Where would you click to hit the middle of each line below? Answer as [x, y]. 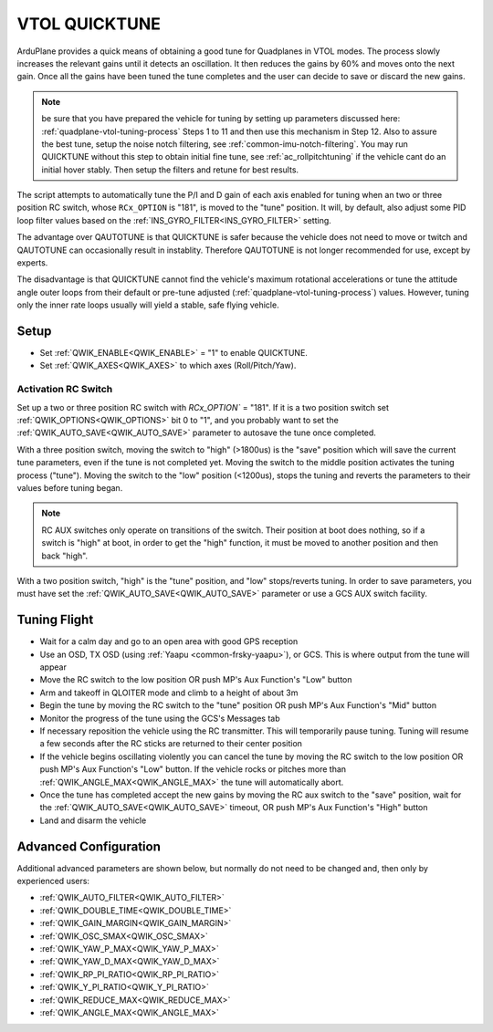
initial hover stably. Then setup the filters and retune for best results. [170, 170]
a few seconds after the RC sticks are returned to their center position [171, 744]
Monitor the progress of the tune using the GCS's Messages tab [160, 718]
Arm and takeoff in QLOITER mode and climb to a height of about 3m [169, 693]
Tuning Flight [55, 620]
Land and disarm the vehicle [93, 820]
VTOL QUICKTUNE [89, 24]
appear [53, 667]
